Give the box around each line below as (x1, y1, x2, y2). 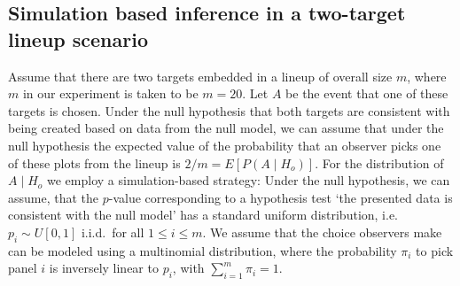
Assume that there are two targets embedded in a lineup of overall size (8, 66, 393, 85)
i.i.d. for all (81, 222, 144, 241)
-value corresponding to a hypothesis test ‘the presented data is (108, 188, 453, 206)
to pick (416, 241, 454, 259)
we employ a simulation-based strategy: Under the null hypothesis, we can (47, 171, 450, 189)
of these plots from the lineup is (8, 153, 181, 172)
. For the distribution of (315, 153, 444, 172)
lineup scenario (8, 25, 148, 52)
